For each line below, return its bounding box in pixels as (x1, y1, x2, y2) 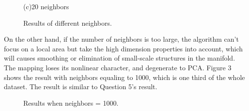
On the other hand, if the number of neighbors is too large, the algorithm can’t (4, 34, 239, 44)
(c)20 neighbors (23, 1, 69, 11)
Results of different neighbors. (23, 17, 112, 28)
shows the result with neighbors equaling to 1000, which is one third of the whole (4, 72, 245, 82)
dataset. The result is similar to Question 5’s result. (4, 81, 157, 92)
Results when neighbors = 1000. (23, 97, 119, 108)
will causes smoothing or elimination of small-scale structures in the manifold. (4, 53, 235, 63)
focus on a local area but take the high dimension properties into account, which (4, 43, 243, 53)
